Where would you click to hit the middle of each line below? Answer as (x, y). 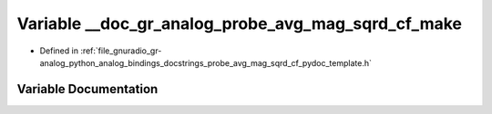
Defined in (59, 51)
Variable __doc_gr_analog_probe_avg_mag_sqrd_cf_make (239, 24)
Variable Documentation (87, 89)
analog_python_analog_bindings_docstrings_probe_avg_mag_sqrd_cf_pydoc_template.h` (206, 62)
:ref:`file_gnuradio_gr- (121, 51)
